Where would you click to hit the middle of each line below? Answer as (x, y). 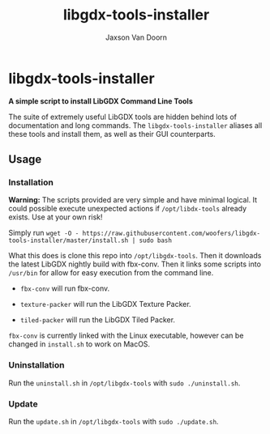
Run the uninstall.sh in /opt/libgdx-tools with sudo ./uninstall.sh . (124, 383)
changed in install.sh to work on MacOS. (79, 344)
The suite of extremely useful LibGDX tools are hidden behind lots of (123, 117)
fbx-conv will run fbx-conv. (65, 288)
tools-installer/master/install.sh (69, 240)
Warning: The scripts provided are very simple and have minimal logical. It (133, 200)
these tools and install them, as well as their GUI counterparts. (112, 134)
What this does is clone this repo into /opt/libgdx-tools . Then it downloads (135, 256)
